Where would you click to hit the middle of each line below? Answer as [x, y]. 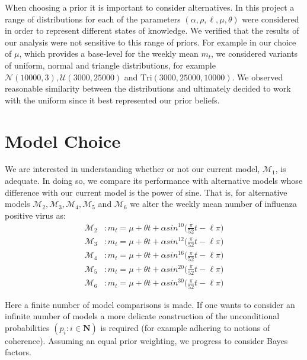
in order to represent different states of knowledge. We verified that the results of [152, 30]
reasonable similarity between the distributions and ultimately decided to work [148, 88]
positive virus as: [35, 215]
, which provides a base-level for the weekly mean [109, 53]
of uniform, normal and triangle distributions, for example [110, 65]
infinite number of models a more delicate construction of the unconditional [142, 316]
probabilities [27, 327]
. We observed [258, 77]
